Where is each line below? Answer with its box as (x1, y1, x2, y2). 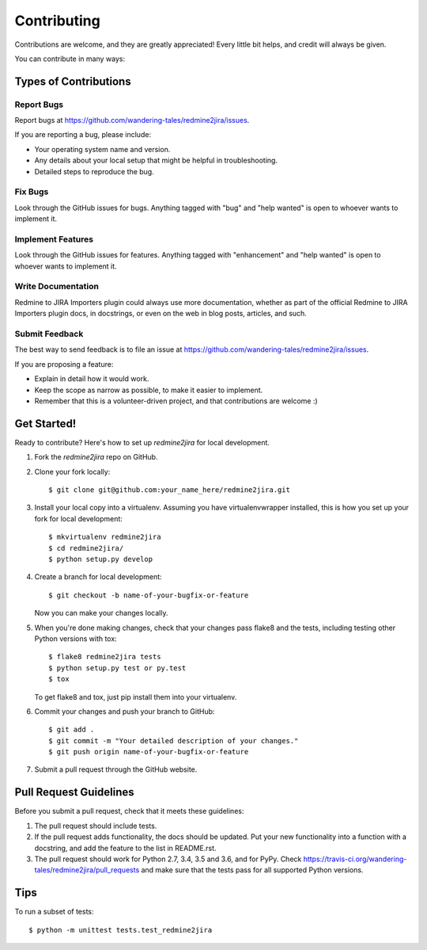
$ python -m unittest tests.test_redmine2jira (28, 925, 213, 934)
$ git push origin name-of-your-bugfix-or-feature (48, 747, 249, 757)
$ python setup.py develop (48, 555, 153, 563)
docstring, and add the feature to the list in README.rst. (34, 843, 217, 853)
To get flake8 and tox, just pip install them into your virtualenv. (34, 692, 237, 701)
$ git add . (48, 725, 95, 734)
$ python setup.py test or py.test (48, 663, 187, 673)
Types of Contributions (14, 74, 131, 88)
